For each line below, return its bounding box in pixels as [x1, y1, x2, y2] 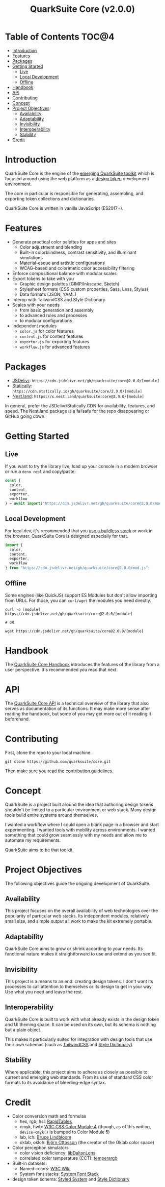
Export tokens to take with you [12, 276, 74, 281]
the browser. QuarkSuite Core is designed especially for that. [5, 533, 129, 539]
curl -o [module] [5, 607, 41, 612]
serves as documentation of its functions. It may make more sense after [5, 705, 151, 712]
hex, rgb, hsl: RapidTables [19, 1118, 72, 1124]
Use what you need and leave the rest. [5, 989, 83, 994]
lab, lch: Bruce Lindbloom [19, 1134, 72, 1140]
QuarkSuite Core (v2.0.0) [30, 3, 135, 15]
